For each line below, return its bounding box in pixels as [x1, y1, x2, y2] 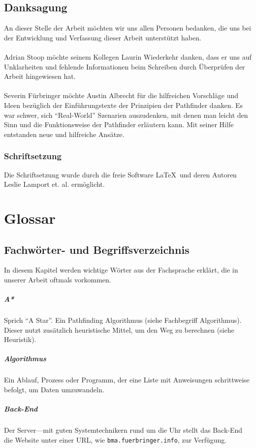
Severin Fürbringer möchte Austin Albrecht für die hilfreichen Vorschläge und [4, 90, 239, 101]
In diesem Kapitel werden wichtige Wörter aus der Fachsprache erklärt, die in [4, 265, 238, 275]
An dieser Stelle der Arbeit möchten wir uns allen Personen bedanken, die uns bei [4, 23, 251, 33]
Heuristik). [4, 334, 36, 345]
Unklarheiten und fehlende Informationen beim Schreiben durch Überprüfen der [4, 61, 245, 71]
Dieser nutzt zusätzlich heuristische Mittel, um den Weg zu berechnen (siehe [4, 324, 234, 335]
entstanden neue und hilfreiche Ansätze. [4, 129, 125, 139]
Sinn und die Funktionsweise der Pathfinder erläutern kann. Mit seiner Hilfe [4, 119, 234, 130]
